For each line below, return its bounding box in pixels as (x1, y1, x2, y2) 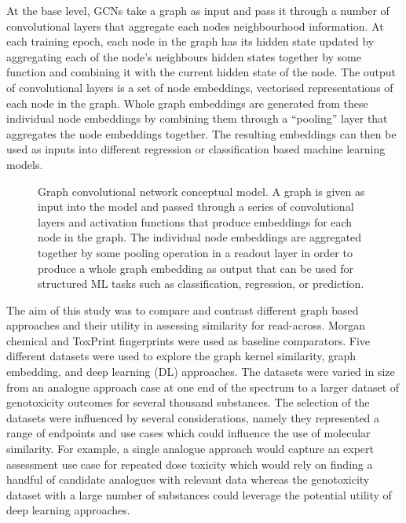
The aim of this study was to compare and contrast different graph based (6, 301, 359, 318)
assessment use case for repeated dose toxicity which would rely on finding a (6, 455, 373, 472)
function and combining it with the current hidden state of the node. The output (6, 64, 397, 80)
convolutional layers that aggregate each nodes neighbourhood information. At (6, 17, 384, 34)
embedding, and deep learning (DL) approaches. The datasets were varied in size (6, 363, 395, 380)
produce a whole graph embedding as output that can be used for (38, 260, 354, 276)
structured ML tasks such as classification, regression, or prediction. (38, 275, 364, 292)
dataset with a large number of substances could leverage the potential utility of (6, 486, 392, 503)
